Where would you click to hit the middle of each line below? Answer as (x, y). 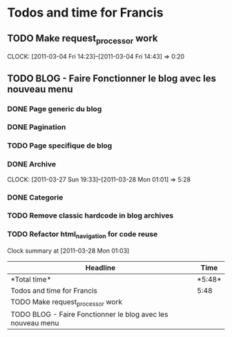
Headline (100, 268)
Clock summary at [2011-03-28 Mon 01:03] (68, 251)
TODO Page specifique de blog (60, 146)
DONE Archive (32, 164)
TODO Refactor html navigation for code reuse (83, 235)
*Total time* (31, 280)
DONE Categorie (35, 197)
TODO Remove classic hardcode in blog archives (90, 215)
